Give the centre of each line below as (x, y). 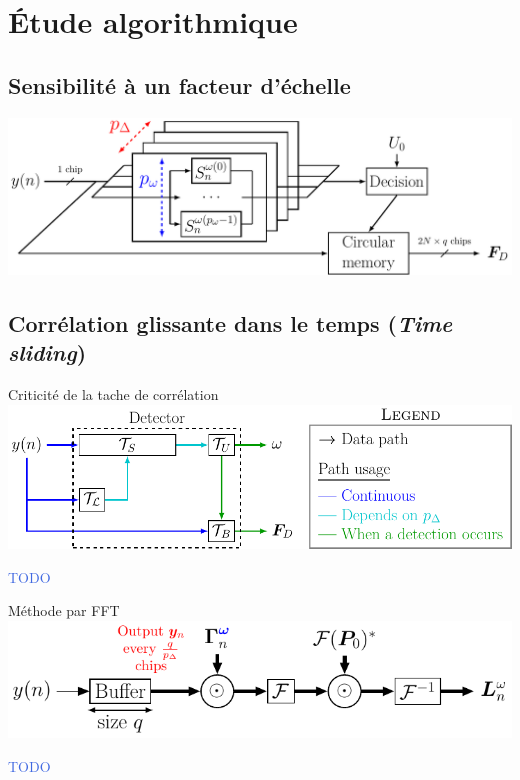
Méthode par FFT (64, 610)
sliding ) (47, 352)
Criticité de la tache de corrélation (113, 394)
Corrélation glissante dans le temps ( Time (230, 323)
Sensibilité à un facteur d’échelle (179, 84)
